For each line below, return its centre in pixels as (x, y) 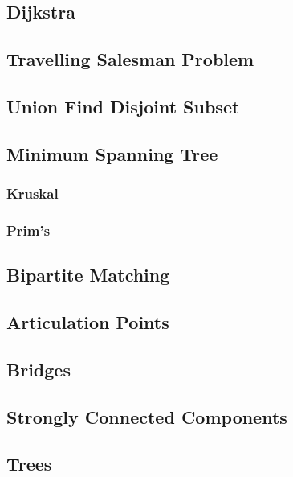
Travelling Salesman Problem (130, 59)
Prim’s (28, 230)
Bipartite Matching (88, 275)
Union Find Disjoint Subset (123, 106)
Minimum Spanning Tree (112, 153)
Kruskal (33, 193)
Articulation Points (88, 321)
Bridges (39, 369)
